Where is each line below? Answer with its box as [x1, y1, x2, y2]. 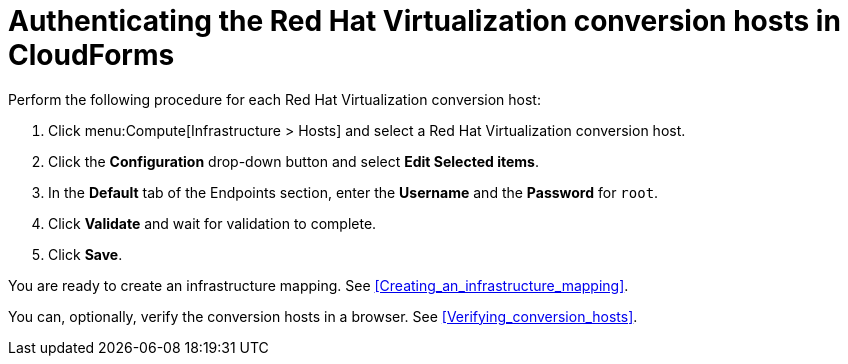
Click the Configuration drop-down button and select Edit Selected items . [48, 152, 539, 170]
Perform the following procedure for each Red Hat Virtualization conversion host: [8, 90, 541, 108]
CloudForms [8, 38, 175, 72]
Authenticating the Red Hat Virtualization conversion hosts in [8, 4, 841, 38]
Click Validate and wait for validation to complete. [48, 214, 377, 232]
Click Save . [48, 245, 123, 263]
